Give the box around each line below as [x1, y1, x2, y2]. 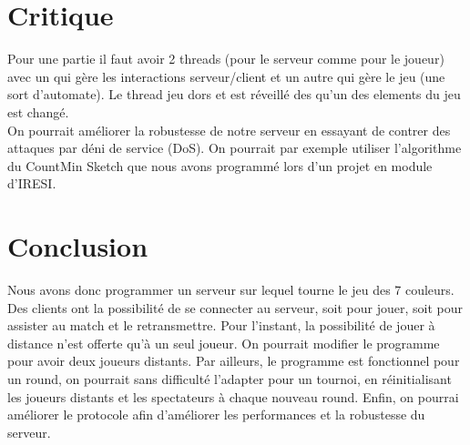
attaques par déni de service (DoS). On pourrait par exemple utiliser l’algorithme [7, 138, 462, 157]
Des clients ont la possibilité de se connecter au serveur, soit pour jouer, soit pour [7, 298, 463, 317]
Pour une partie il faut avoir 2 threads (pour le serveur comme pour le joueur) [7, 49, 444, 68]
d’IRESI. [7, 174, 56, 193]
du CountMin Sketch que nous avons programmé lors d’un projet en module [7, 156, 433, 175]
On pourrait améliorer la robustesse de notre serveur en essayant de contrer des [7, 120, 451, 139]
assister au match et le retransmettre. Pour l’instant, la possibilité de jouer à [7, 316, 435, 335]
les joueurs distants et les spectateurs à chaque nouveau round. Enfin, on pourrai [7, 387, 459, 406]
